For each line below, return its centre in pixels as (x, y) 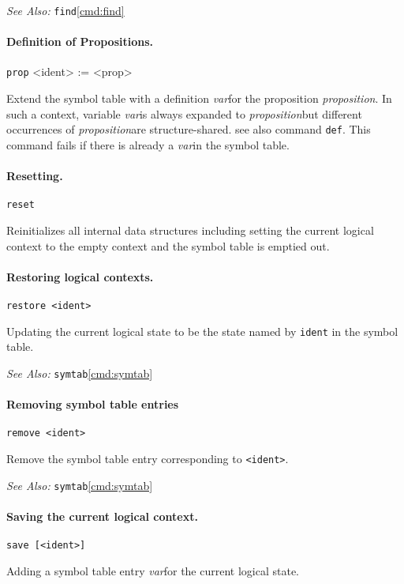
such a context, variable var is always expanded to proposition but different (184, 113)
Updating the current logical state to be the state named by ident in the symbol (202, 331)
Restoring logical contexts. (80, 276)
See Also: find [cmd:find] (65, 10)
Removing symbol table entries (93, 404)
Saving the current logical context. (102, 516)
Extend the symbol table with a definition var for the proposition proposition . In (199, 98)
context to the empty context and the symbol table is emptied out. (168, 245)
